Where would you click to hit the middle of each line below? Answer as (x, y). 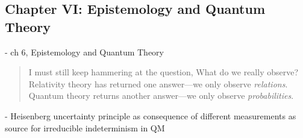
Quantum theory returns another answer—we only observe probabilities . (161, 96)
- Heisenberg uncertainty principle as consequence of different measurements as (151, 115)
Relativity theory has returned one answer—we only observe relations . (158, 83)
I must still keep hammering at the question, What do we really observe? (164, 72)
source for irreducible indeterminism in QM (85, 127)
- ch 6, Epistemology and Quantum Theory (84, 52)
